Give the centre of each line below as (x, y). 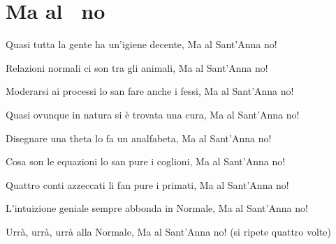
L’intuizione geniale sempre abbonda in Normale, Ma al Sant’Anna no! (157, 208)
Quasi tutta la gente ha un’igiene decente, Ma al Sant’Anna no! (141, 44)
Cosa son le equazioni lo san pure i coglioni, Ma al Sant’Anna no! (146, 161)
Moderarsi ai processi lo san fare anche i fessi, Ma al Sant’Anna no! (150, 91)
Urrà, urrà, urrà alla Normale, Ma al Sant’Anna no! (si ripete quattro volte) (168, 231)
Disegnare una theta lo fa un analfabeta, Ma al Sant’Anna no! (139, 138)
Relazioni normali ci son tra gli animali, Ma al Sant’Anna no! (137, 67)
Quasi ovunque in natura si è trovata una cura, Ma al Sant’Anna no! (153, 114)
